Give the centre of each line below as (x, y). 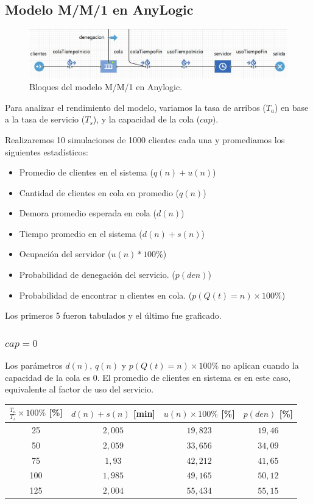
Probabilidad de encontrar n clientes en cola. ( (106, 295)
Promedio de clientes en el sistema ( (86, 172)
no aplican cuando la (260, 365)
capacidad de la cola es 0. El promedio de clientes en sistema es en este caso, (148, 377)
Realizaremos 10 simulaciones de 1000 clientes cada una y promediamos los (145, 139)
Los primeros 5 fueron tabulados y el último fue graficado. (113, 315)
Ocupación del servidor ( (65, 254)
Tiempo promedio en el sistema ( (81, 233)
